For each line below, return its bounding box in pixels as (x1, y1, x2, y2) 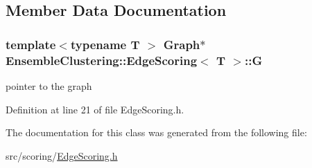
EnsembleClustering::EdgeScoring (6, 51, 198, 68)
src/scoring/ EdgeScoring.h (6, 148, 118, 162)
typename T (70, 35, 140, 53)
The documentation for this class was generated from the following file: (6, 125, 307, 140)
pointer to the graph (6, 78, 92, 93)
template (6, 35, 56, 53)
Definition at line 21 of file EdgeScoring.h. (6, 102, 184, 116)
